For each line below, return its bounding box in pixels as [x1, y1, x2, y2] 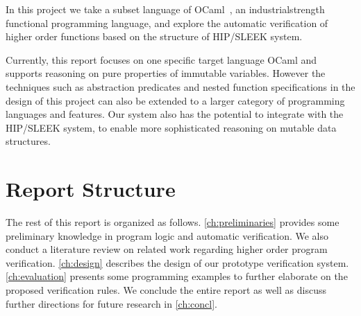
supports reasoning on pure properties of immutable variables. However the [6, 66, 326, 80]
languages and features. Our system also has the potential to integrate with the [6, 107, 344, 121]
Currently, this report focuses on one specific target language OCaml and [6, 52, 317, 67]
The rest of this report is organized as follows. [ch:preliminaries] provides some [6, 215, 339, 229]
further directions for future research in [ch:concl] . [6, 296, 217, 310]
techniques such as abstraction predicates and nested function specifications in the [6, 79, 355, 94]
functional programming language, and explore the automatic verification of [6, 15, 328, 30]
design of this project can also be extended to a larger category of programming [6, 93, 345, 107]
